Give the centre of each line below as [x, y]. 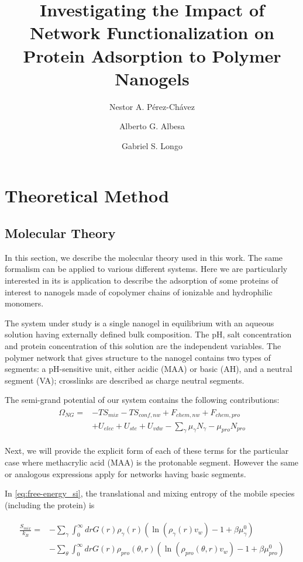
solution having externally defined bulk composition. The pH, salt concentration [148, 334]
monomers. [24, 303]
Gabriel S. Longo [152, 145]
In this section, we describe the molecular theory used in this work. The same [144, 257]
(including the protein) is [50, 504]
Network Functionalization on [152, 32]
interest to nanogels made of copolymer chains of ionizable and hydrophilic [139, 292]
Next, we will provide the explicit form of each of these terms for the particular [147, 451]
